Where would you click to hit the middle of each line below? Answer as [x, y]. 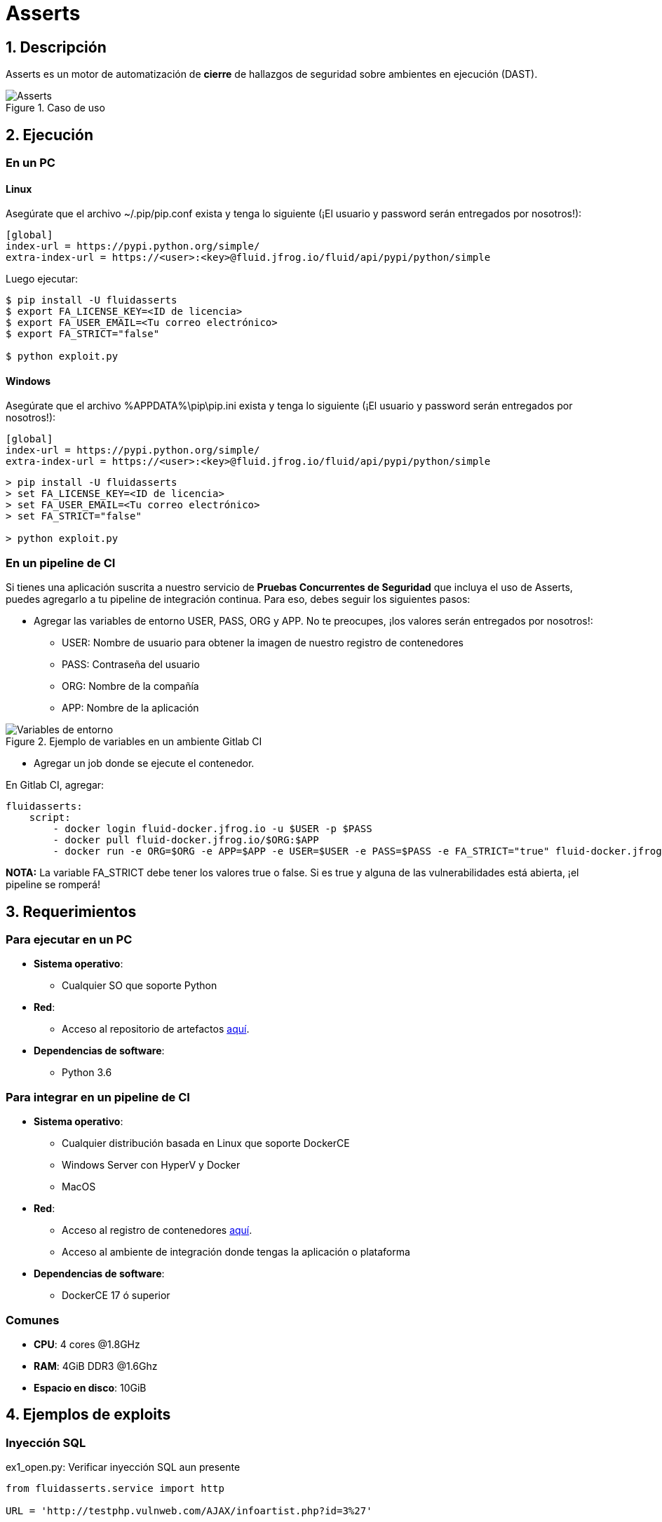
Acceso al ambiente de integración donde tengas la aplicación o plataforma [236, 1252]
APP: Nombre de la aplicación [130, 708]
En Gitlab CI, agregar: [55, 785]
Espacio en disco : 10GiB [90, 1387]
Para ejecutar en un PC [69, 940]
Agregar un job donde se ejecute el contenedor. [144, 763]
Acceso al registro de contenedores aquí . [157, 1230]
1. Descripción [56, 47]
